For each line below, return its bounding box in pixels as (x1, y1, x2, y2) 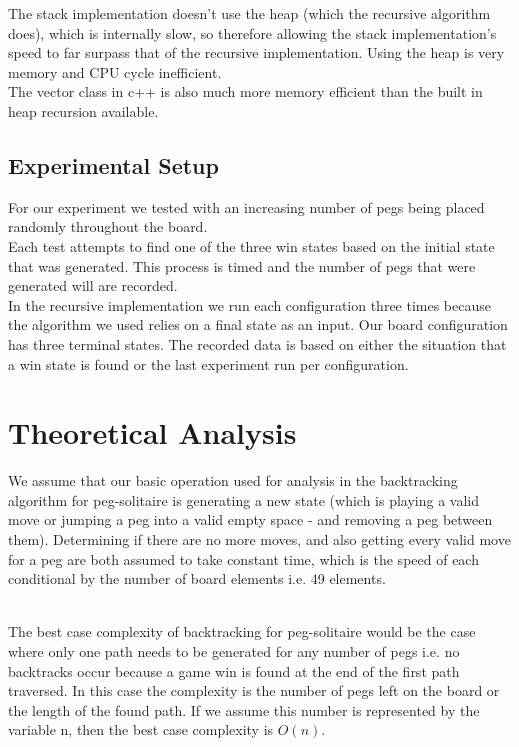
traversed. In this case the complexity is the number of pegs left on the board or (8, 680, 500, 701)
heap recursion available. (8, 100, 159, 121)
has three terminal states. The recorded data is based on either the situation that (8, 333, 507, 354)
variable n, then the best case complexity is (8, 719, 274, 740)
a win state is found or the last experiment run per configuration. (8, 353, 409, 374)
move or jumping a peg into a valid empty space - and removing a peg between (8, 509, 493, 530)
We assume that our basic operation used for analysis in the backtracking (8, 470, 458, 491)
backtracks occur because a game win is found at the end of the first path (8, 660, 460, 681)
